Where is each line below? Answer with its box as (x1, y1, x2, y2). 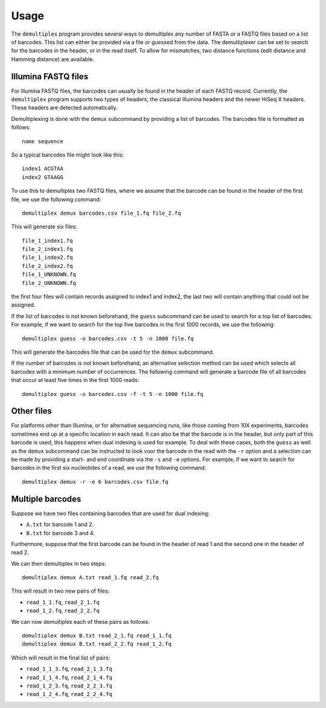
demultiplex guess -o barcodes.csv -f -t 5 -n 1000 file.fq (22, 391, 203, 397)
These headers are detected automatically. (11, 104, 118, 111)
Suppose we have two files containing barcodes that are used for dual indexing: (11, 510, 210, 517)
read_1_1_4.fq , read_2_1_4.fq (26, 674, 113, 681)
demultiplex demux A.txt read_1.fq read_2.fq (22, 574, 159, 581)
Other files (11, 406, 53, 417)
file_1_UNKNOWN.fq (22, 271, 77, 278)
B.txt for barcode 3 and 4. (26, 529, 95, 536)
